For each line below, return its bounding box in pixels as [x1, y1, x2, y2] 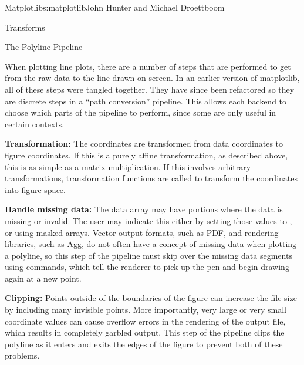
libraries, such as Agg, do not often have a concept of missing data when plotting [5, 238, 297, 250]
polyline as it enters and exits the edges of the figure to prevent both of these [5, 337, 283, 350]
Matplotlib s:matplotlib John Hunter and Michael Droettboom [5, 1, 225, 13]
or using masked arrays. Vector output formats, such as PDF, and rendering [5, 226, 279, 238]
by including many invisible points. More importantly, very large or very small [5, 303, 287, 316]
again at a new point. [5, 272, 82, 284]
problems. [5, 349, 40, 361]
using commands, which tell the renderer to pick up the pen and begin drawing [5, 261, 289, 273]
